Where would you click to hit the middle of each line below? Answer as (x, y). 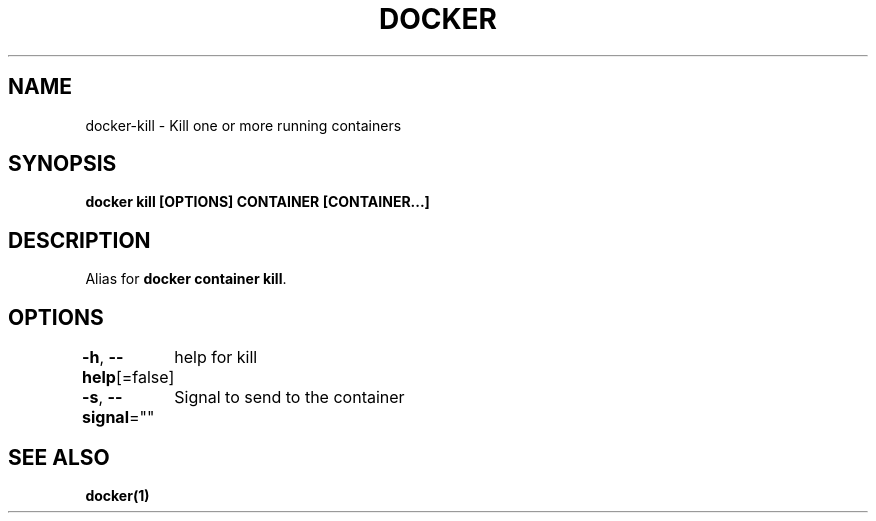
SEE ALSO (59, 457)
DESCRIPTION (79, 240)
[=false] (145, 377)
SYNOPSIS (62, 164)
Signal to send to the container (289, 397)
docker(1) (117, 495)
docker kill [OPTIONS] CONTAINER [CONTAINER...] (257, 202)
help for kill (216, 357)
